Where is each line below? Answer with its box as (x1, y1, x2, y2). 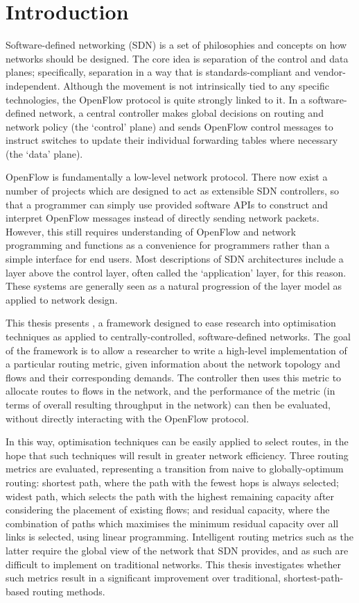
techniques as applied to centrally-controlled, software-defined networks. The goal (6, 329, 351, 343)
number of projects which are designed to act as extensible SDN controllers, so (6, 183, 340, 198)
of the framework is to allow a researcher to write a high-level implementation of (6, 342, 347, 357)
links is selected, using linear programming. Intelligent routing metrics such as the (6, 529, 353, 544)
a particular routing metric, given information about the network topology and (6, 356, 340, 371)
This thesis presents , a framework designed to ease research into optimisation (6, 315, 336, 330)
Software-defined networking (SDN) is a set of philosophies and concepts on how (6, 38, 347, 52)
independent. (6, 78, 60, 92)
